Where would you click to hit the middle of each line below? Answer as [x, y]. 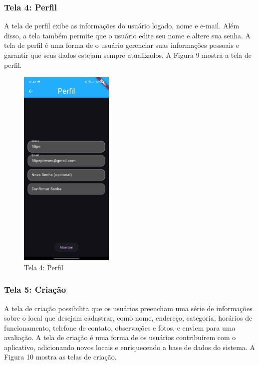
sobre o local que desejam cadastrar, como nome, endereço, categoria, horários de [128, 318]
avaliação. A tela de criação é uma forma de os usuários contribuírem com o [120, 337]
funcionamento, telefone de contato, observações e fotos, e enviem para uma [120, 327]
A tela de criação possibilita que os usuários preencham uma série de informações [128, 308]
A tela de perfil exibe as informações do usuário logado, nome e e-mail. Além [122, 26]
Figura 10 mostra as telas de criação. [60, 357]
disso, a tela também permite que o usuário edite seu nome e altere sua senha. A [128, 35]
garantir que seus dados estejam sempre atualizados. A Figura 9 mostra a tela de [128, 55]
